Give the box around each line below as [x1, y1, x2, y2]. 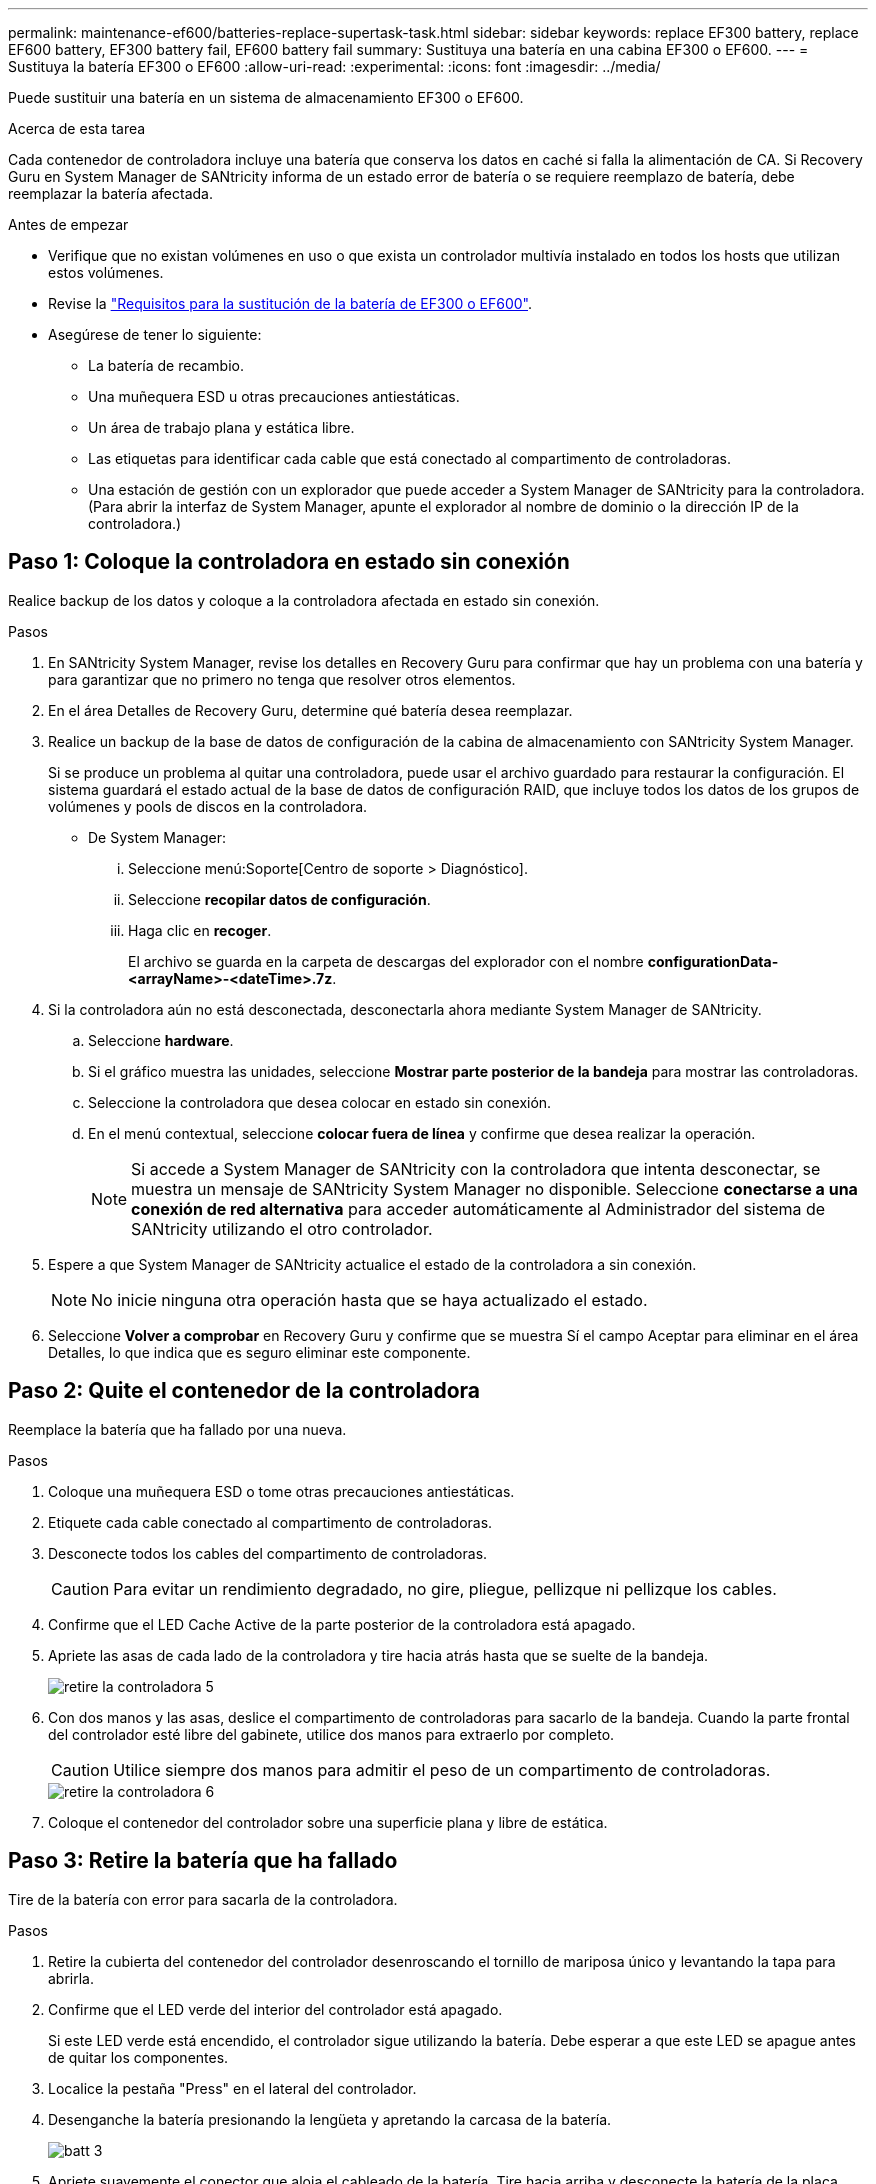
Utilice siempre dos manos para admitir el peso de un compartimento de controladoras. [113, 1759, 771, 1780]
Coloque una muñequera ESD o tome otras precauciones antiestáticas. [48, 1482, 515, 1500]
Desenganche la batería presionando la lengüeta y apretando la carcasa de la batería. [48, 2110, 612, 2128]
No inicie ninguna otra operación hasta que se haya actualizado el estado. [91, 1289, 648, 1310]
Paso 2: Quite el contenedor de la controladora [8, 1378, 481, 1404]
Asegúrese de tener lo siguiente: [48, 326, 262, 343]
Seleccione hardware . [88, 1031, 234, 1049]
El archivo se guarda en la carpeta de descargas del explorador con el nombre [128, 952, 644, 970]
